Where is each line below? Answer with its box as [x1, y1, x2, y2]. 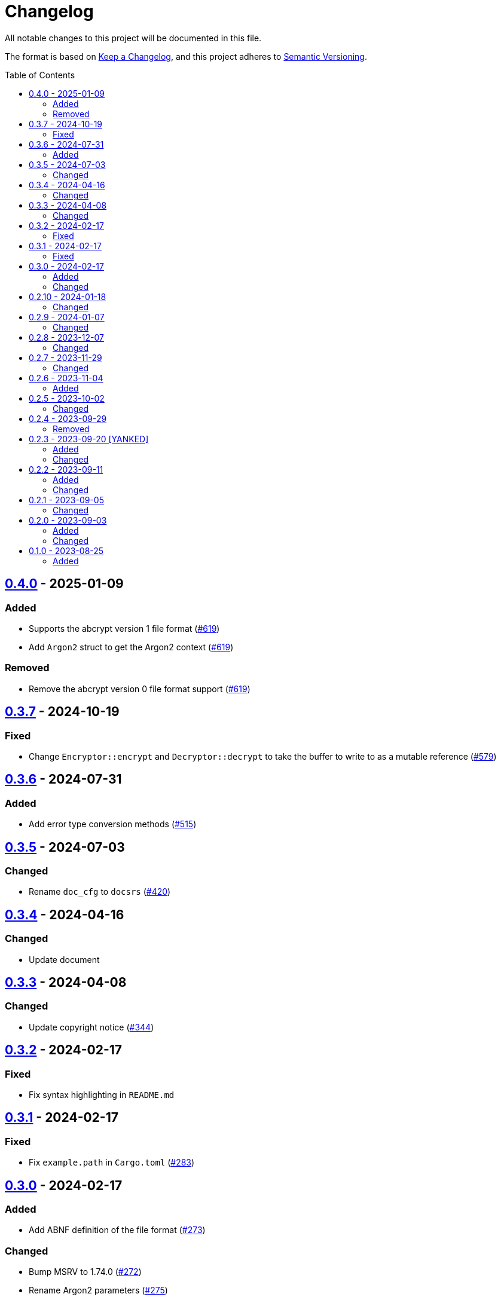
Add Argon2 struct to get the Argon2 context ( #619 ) [29, 641, 234, 652]
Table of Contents [5, 69, 75, 80]
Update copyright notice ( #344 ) [29, 1021, 154, 1032]
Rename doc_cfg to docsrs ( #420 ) [29, 886, 171, 897]
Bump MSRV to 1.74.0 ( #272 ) [29, 1267, 142, 1277]
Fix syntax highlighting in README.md [29, 1090, 175, 1100]
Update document [29, 954, 100, 965]
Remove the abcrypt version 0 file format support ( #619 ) [29, 683, 250, 694]
